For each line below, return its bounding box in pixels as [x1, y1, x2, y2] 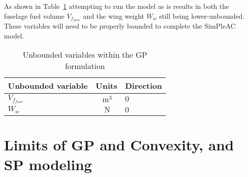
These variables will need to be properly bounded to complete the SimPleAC [4, 21, 236, 31]
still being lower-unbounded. [159, 10, 245, 21]
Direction [125, 79, 162, 91]
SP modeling [4, 154, 92, 174]
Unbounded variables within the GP [23, 48, 148, 60]
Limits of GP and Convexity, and [4, 135, 234, 155]
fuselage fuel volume [4, 10, 64, 21]
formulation [65, 60, 105, 71]
